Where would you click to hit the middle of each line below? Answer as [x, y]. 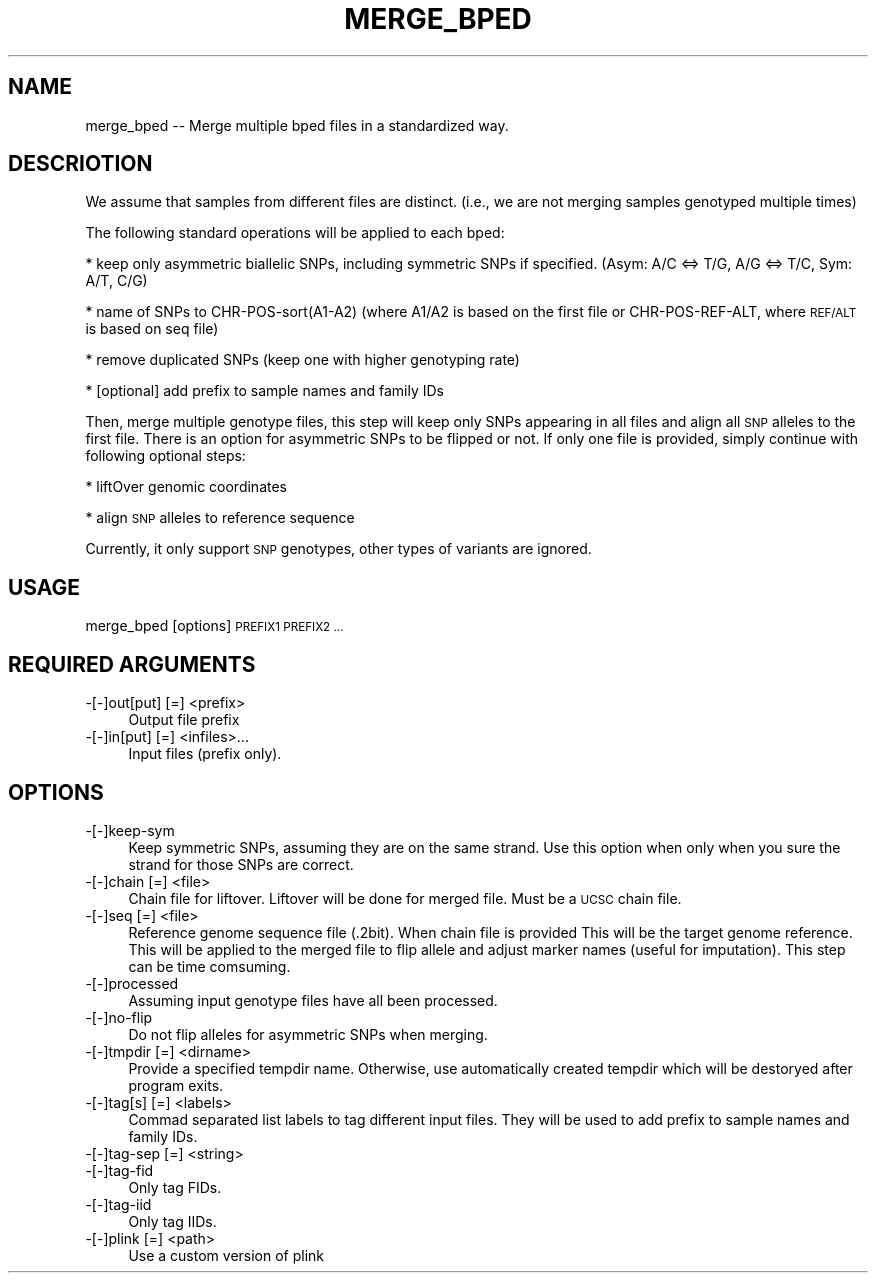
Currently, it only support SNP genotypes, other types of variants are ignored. [338, 549]
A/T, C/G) [116, 281]
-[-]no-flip [119, 1017]
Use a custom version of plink [226, 1255]
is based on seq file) [152, 329]
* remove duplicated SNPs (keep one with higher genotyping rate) [302, 360]
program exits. [176, 1085]
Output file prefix [184, 720]
